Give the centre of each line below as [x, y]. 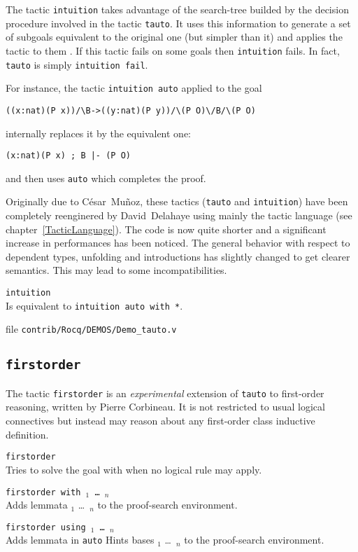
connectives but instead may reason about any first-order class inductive [160, 421]
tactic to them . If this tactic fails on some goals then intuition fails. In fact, [173, 50]
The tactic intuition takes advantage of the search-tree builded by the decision [177, 9]
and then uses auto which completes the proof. [106, 178]
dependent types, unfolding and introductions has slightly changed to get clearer [178, 256]
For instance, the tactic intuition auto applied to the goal [134, 88]
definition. [27, 434]
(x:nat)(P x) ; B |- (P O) [68, 156]
